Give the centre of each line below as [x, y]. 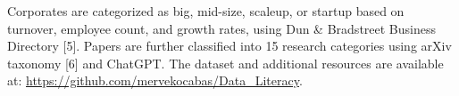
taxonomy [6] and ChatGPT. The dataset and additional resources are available [225, 63]
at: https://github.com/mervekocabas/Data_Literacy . [155, 80]
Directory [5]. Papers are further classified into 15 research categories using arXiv [229, 46]
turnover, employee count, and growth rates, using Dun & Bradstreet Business [221, 28]
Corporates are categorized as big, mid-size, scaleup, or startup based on [206, 11]
